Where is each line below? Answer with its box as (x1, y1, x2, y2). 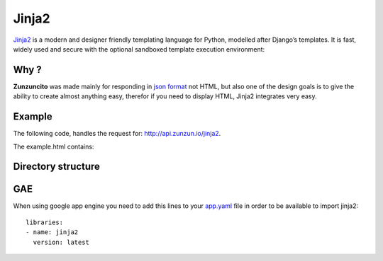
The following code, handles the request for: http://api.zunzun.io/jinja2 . (13, 129, 221, 138)
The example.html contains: (13, 142, 94, 151)
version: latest (33, 238, 90, 246)
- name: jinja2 (26, 228, 79, 236)
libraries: (26, 218, 64, 226)
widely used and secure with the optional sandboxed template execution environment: (13, 45, 265, 53)
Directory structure (13, 161, 101, 173)
